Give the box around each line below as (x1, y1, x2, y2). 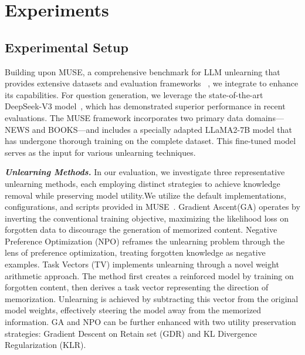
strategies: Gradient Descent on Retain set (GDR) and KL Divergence (5, 327, 257, 339)
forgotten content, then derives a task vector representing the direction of (5, 281, 269, 293)
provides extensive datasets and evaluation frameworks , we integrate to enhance (5, 77, 299, 89)
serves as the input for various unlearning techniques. (5, 146, 196, 158)
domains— (246, 111, 284, 123)
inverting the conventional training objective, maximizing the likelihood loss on (5, 212, 289, 224)
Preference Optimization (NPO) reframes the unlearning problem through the (5, 235, 285, 247)
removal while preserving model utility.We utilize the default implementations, (5, 189, 286, 201)
